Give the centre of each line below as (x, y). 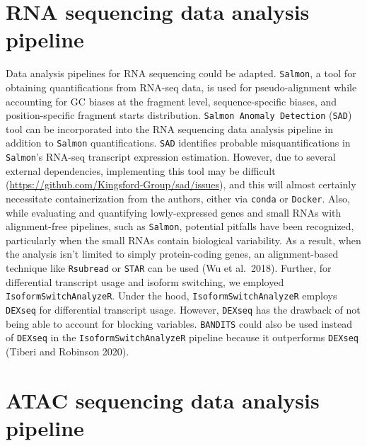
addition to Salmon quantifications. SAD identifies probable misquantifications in (178, 143)
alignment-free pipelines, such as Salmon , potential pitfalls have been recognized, (180, 226)
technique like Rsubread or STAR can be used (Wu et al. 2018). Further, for (169, 268)
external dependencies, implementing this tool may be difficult (141, 170)
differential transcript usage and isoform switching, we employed (145, 281)
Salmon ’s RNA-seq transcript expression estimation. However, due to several (171, 157)
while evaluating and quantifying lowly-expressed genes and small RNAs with (174, 212)
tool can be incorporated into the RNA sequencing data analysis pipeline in (169, 128)
